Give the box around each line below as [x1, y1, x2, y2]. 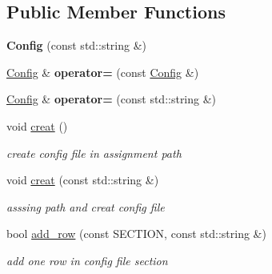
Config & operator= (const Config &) [6, 63, 199, 80]
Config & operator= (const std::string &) [6, 91, 217, 107]
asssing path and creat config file [6, 198, 165, 215]
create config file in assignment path [6, 144, 182, 161]
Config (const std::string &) [6, 37, 147, 54]
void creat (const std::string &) [6, 171, 159, 188]
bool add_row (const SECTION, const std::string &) [6, 225, 266, 242]
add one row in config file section [6, 252, 168, 268]
